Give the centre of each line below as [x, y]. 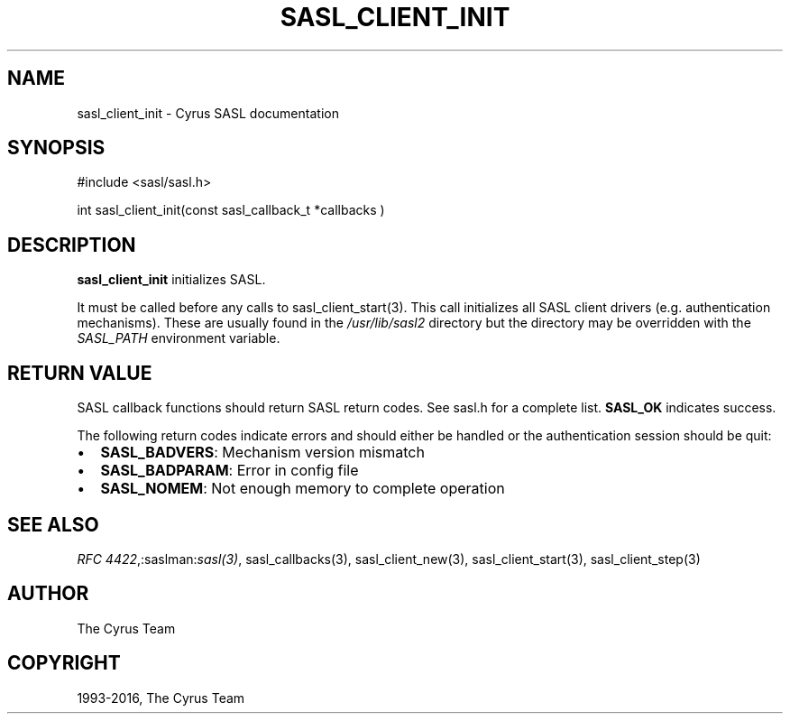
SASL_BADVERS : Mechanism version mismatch [262, 453]
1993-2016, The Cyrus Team [161, 698]
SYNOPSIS [56, 148]
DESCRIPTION [72, 245]
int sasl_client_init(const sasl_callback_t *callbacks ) [231, 210]
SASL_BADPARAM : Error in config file [230, 471]
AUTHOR [48, 594]
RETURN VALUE [80, 373]
